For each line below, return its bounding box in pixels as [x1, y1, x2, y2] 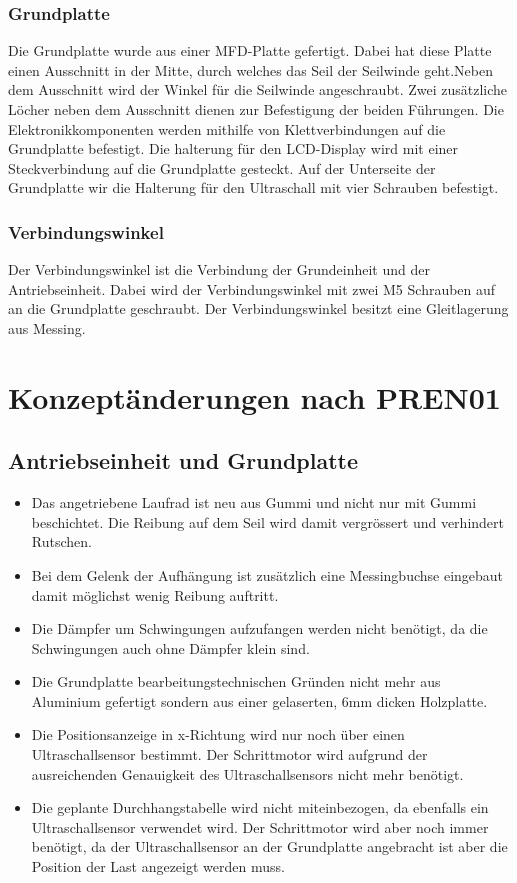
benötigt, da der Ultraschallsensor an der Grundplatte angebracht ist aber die [31, 836, 508, 857]
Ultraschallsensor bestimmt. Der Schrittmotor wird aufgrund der [31, 744, 428, 765]
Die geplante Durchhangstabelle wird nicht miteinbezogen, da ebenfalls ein [31, 797, 489, 818]
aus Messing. [8, 317, 86, 338]
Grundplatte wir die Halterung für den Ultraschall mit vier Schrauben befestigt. [8, 177, 499, 198]
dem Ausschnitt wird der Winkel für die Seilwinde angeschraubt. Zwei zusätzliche [8, 79, 508, 100]
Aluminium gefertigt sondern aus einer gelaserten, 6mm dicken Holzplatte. [31, 690, 488, 711]
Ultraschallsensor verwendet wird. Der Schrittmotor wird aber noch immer [31, 816, 489, 837]
